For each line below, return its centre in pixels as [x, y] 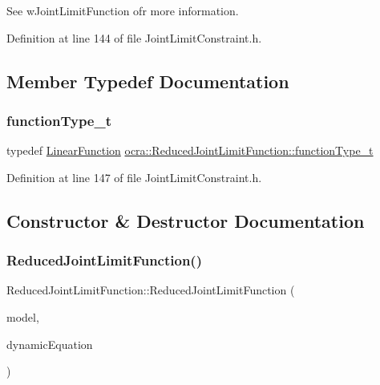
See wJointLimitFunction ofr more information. [123, 10]
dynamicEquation [50, 344]
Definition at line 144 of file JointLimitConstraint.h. [134, 37]
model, [23, 316]
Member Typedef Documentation [148, 81]
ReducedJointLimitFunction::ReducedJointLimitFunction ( [151, 290]
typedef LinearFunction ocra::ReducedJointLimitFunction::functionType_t [190, 150]
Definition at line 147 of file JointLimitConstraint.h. [134, 177]
